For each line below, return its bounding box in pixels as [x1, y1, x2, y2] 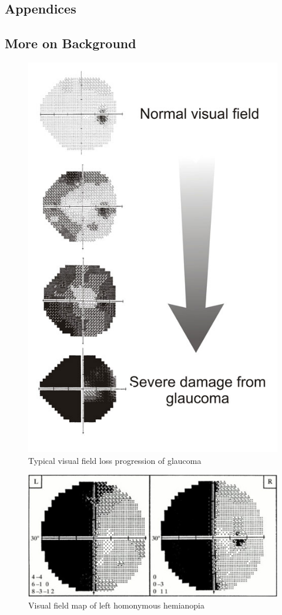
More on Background [5, 34, 136, 52]
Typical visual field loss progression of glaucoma [28, 454, 202, 466]
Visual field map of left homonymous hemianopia [28, 599, 205, 611]
